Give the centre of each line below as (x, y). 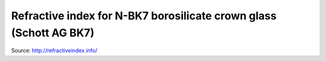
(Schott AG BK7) (53, 33)
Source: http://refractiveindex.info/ (54, 51)
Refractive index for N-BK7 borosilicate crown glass (144, 16)
